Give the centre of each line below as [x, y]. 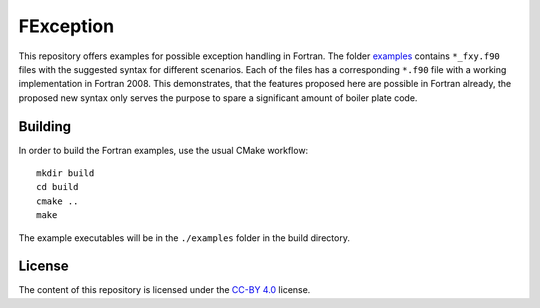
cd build [57, 187]
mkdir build [65, 173]
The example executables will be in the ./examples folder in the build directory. [184, 237]
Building [45, 126]
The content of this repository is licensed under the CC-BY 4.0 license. [164, 290]
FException [66, 26]
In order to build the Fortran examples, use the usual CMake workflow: [163, 150]
